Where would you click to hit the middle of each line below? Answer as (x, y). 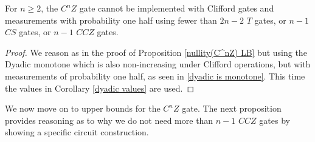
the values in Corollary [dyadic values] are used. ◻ (100, 88)
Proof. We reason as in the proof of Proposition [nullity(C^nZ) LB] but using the (156, 52)
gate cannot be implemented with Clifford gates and (177, 8)
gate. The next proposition (232, 108)
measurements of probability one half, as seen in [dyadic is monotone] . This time (155, 76)
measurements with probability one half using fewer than (111, 20)
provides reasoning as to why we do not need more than (109, 120)
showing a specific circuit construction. (77, 132)
